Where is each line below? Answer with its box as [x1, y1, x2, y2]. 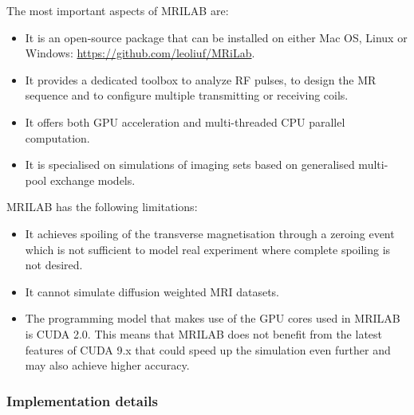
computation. [25, 129, 90, 146]
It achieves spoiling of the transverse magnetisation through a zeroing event [25, 225, 395, 241]
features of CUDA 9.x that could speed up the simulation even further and [25, 341, 391, 358]
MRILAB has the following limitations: [6, 198, 198, 215]
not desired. [25, 256, 83, 273]
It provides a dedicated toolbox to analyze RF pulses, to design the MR [25, 71, 377, 88]
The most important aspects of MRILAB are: [6, 2, 229, 18]
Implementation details [6, 390, 158, 410]
